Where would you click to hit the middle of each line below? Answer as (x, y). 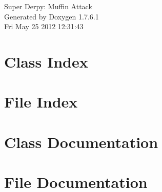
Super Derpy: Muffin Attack (48, 6)
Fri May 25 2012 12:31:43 (44, 26)
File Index (41, 102)
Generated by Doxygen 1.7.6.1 (52, 16)
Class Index (46, 61)
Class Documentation (81, 142)
